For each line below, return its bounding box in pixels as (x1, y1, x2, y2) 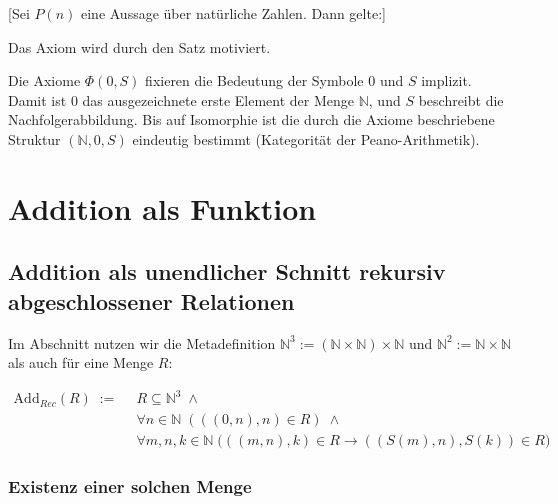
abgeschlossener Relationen (8, 285, 295, 316)
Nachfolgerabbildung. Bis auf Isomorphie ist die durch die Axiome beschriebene (8, 109, 495, 130)
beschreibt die (418, 89, 504, 110)
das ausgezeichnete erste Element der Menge (82, 89, 355, 110)
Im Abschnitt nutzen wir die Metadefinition (8, 332, 276, 353)
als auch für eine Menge (8, 352, 154, 373)
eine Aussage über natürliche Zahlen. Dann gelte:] (80, 3, 386, 23)
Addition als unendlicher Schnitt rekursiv (8, 256, 446, 287)
